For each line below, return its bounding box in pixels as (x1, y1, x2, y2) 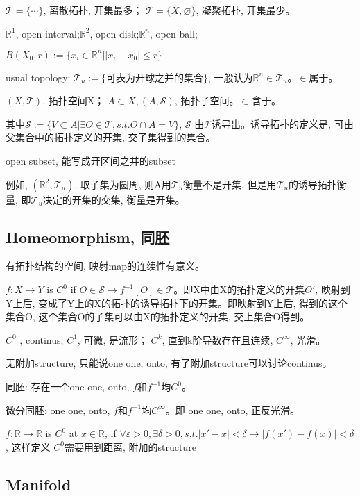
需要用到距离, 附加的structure (64, 439, 196, 454)
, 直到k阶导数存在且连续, (162, 332, 273, 347)
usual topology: (6, 69, 71, 84)
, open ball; (150, 26, 198, 40)
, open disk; (89, 26, 139, 40)
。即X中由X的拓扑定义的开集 (173, 282, 305, 297)
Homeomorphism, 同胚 (6, 226, 170, 247)
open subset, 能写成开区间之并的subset (6, 154, 175, 168)
